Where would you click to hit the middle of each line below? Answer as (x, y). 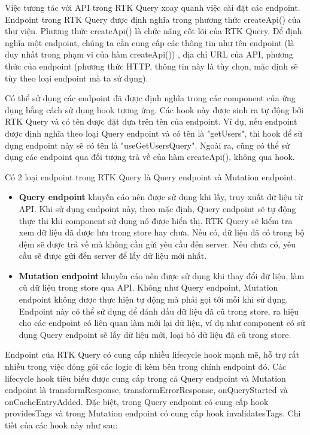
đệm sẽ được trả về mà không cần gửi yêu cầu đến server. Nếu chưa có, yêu (157, 244)
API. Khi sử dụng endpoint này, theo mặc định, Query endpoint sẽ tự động (157, 208)
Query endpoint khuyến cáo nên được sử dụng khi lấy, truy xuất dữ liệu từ (161, 197)
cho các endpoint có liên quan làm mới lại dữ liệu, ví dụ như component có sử (162, 323)
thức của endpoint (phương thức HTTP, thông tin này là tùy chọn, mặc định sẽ (151, 66)
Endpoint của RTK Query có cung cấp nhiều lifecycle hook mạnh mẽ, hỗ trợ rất (152, 354)
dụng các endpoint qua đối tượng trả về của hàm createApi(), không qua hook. (150, 157)
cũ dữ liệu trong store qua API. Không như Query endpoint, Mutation (148, 287)
